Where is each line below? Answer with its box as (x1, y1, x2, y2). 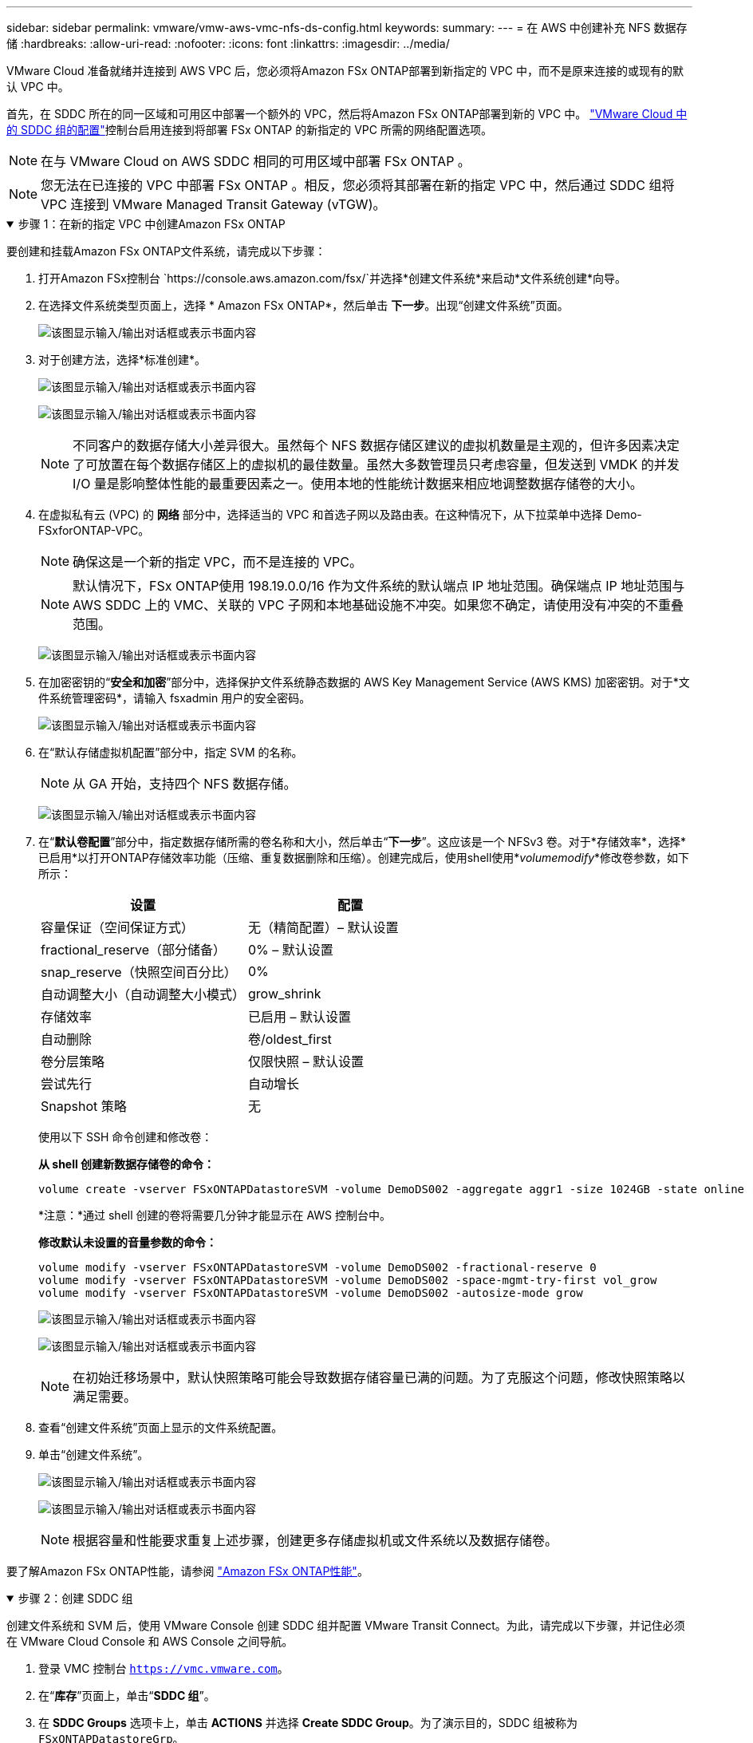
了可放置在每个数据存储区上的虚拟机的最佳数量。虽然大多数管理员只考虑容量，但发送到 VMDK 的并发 (73, 457, 680, 472)
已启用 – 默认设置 (248, 1009, 352, 1025)
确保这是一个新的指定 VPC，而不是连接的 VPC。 (73, 554, 362, 570)
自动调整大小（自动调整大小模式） (41, 986, 246, 1002)
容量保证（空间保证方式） (41, 919, 195, 935)
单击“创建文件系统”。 (38, 1448, 149, 1461)
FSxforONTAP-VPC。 (38, 524, 150, 537)
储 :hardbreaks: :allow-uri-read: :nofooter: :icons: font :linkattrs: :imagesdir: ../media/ (6, 37, 450, 50)
